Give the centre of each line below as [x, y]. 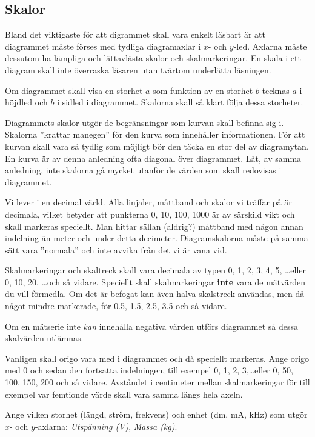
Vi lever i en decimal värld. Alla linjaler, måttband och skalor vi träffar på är [148, 202]
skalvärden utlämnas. [44, 338]
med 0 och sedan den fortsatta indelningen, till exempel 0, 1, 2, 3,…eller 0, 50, [149, 370]
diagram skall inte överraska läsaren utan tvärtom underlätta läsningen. [138, 69]
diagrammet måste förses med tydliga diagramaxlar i [103, 46]
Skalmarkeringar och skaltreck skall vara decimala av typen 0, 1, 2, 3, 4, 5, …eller [156, 270]
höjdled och [26, 102]
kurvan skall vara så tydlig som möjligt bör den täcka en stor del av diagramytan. [157, 146]
